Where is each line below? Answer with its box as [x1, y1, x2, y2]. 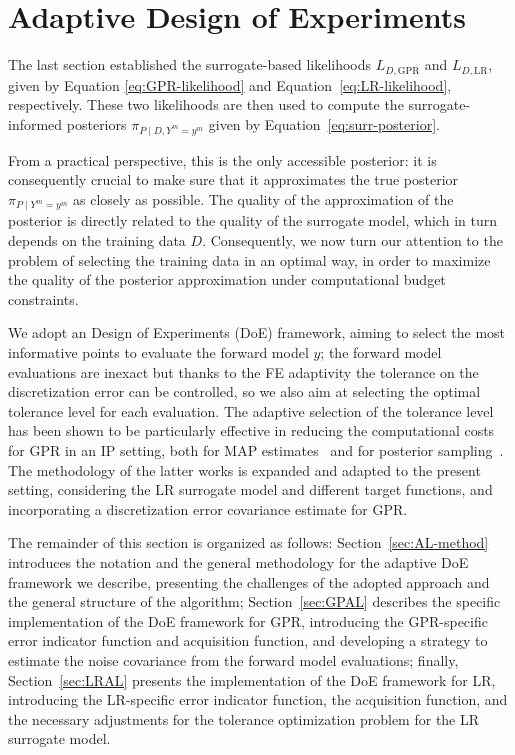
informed [8, 113, 63, 134]
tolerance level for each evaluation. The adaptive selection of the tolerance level [8, 400, 494, 421]
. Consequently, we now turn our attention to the [202, 230, 503, 251]
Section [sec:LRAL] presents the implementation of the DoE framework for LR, [8, 669, 496, 690]
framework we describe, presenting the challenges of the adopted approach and [8, 571, 490, 592]
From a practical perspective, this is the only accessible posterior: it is [8, 149, 437, 170]
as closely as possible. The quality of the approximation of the [73, 188, 454, 209]
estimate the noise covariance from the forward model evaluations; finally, [8, 649, 459, 670]
